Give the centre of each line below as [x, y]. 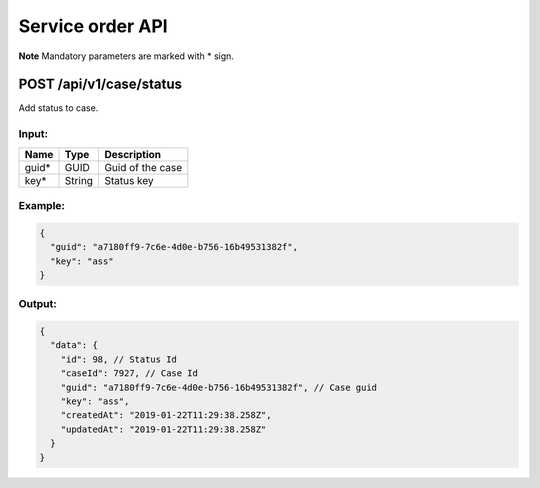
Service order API [93, 26]
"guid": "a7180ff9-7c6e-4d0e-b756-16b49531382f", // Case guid [219, 387]
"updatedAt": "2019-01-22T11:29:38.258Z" [163, 429]
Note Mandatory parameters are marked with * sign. [126, 56]
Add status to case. [58, 108]
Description [133, 154]
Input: [33, 134]
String [79, 180]
